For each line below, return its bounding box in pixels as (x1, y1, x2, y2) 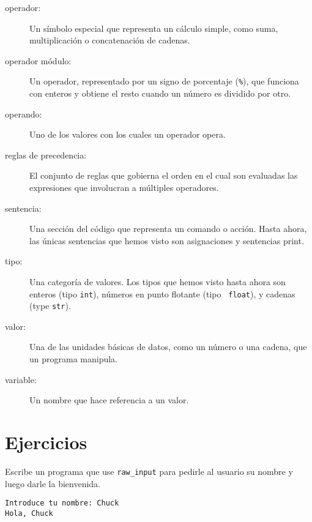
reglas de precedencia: (5, 148, 87, 161)
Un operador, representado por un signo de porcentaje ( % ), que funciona (29, 75, 299, 88)
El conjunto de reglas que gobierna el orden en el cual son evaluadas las (29, 169, 298, 182)
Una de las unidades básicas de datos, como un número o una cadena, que (29, 340, 307, 353)
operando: (5, 107, 42, 120)
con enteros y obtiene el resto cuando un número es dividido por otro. (29, 87, 291, 100)
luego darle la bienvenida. (5, 477, 101, 490)
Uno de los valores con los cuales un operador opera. (29, 128, 226, 141)
